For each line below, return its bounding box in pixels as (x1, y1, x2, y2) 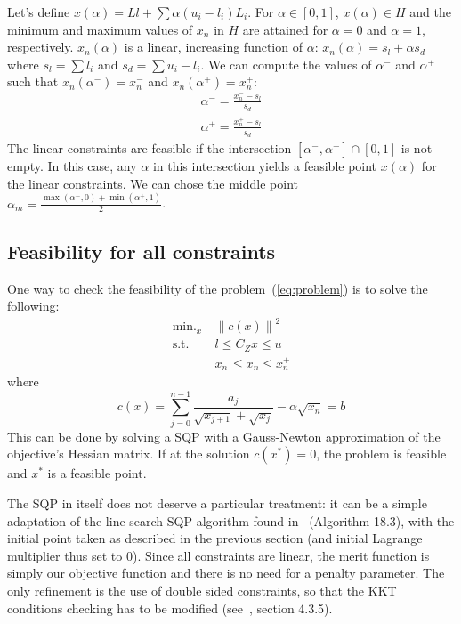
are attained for (242, 20, 328, 38)
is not (400, 139, 433, 158)
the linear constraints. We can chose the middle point (7, 174, 298, 192)
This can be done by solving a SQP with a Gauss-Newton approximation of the (7, 426, 441, 445)
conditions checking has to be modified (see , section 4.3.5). (7, 598, 333, 617)
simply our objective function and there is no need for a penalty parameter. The (7, 563, 445, 582)
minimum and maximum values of (7, 20, 193, 38)
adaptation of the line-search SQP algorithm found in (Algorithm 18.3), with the (7, 511, 455, 530)
